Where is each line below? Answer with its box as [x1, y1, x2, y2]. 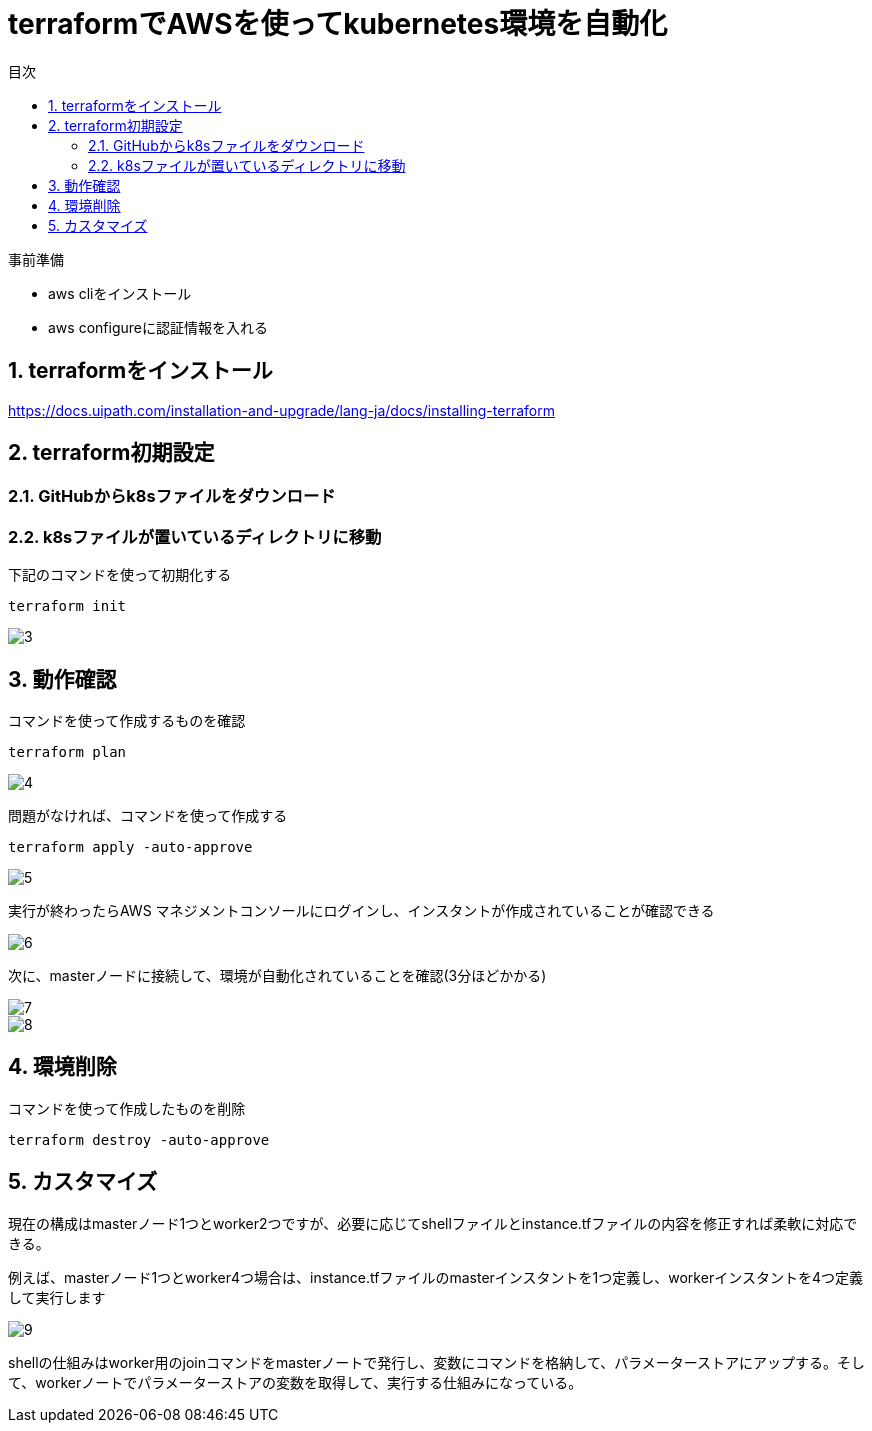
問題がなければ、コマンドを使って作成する [8, 807, 288, 825]
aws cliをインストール [48, 284, 192, 302]
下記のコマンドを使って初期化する [8, 566, 232, 584]
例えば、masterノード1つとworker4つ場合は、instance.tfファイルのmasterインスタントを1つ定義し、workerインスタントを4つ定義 [8, 1268, 863, 1286]
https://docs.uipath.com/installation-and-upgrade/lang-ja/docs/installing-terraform [8, 401, 555, 419]
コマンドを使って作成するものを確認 [8, 712, 246, 730]
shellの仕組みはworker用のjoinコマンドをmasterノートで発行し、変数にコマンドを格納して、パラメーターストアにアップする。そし [8, 1353, 866, 1371]
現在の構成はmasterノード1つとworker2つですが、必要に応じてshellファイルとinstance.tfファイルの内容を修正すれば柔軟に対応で [8, 1214, 858, 1232]
